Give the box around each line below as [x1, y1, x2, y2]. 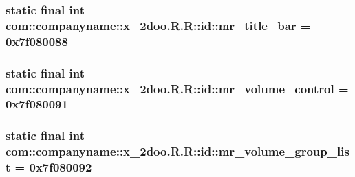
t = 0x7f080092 [6, 158, 92, 176]
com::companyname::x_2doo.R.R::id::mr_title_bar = [6, 16, 311, 34]
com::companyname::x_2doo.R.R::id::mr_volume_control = [6, 80, 349, 97]
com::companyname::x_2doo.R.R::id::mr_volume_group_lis [6, 143, 349, 160]
